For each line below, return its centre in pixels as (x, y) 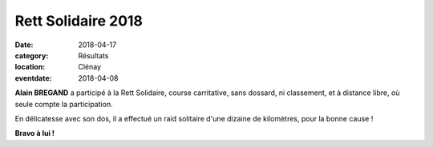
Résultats (93, 55)
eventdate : (33, 78)
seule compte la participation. (64, 104)
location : (30, 67)
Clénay (90, 67)
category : (32, 55)
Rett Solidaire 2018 (79, 21)
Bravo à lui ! (35, 133)
